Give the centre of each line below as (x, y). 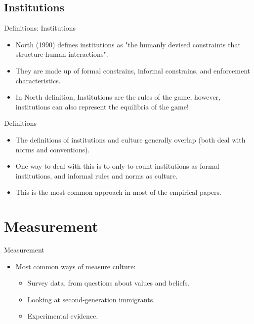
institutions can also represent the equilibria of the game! (102, 106)
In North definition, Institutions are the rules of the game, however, (118, 97)
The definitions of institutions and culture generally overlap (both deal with (130, 139)
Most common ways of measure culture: (76, 266)
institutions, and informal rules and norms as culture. (97, 175)
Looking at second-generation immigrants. (91, 299)
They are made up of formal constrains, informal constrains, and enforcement (133, 70)
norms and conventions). (53, 149)
